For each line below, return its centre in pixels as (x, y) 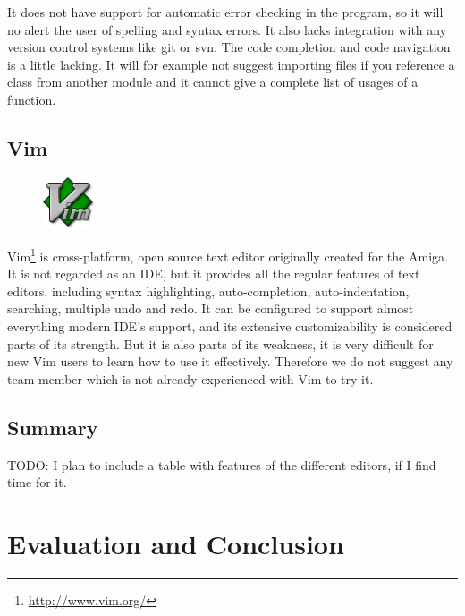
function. (32, 99)
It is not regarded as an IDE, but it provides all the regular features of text (214, 274)
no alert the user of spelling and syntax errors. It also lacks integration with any (227, 29)
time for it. (37, 482)
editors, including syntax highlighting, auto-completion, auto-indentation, (208, 291)
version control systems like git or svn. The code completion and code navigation (229, 47)
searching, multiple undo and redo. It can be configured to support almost (211, 308)
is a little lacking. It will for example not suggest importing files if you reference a (231, 64)
